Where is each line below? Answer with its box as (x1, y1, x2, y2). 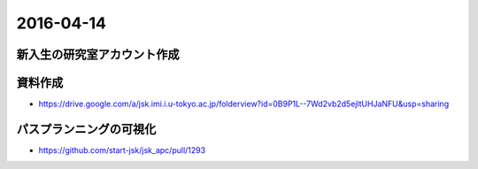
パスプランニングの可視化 (16, 121, 157, 136)
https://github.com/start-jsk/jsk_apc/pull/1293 (38, 144, 206, 155)
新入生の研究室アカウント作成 (16, 47, 180, 62)
